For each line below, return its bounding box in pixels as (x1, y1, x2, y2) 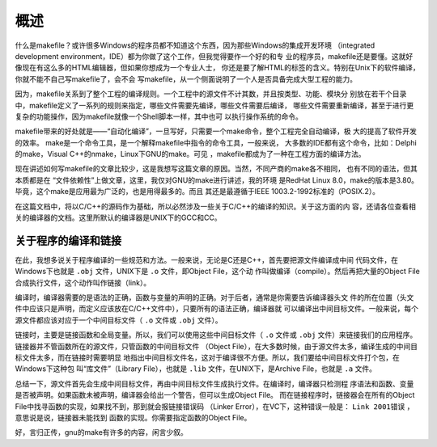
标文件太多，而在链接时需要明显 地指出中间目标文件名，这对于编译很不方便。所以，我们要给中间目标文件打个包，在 (15, 352, 400, 363)
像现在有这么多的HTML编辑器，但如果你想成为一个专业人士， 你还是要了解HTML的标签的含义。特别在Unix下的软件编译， (15, 63, 420, 73)
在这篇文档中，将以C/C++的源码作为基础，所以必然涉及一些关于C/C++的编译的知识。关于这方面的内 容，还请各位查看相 (15, 201, 416, 211)
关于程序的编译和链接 (15, 234, 121, 247)
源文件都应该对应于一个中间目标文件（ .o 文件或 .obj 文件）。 (15, 315, 223, 325)
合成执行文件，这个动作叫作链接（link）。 (15, 277, 151, 287)
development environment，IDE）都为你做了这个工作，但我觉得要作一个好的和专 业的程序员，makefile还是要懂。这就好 (15, 51, 414, 61)
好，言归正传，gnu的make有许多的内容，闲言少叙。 (15, 428, 188, 437)
